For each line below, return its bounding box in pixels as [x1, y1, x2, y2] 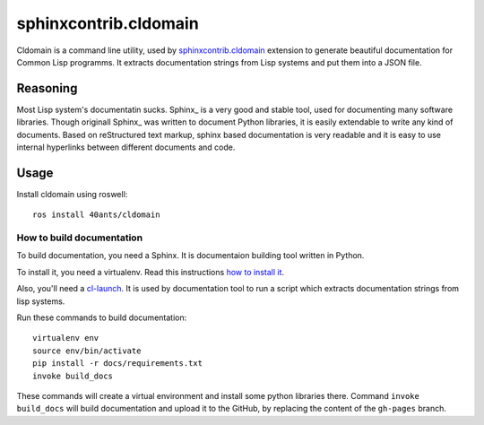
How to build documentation [16, 231, 143, 244]
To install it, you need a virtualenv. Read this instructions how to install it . [16, 266, 285, 277]
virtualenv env [32, 333, 99, 343]
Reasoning [16, 81, 78, 96]
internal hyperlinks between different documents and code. [16, 142, 236, 152]
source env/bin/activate [32, 345, 142, 356]
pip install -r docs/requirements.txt [32, 359, 203, 369]
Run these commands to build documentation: [16, 312, 187, 323]
